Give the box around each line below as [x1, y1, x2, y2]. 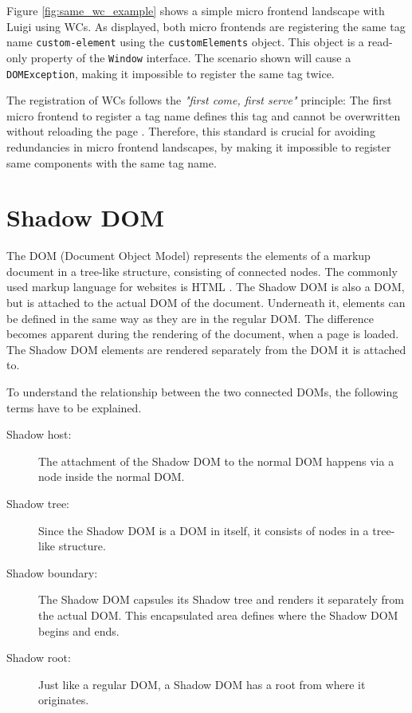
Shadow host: [6, 426, 72, 443]
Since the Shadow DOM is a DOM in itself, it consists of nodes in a [38, 522, 369, 538]
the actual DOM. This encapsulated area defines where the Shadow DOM [38, 606, 398, 623]
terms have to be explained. [6, 399, 142, 416]
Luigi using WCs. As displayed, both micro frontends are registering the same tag [6, 18, 406, 34]
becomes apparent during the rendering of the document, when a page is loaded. [6, 325, 399, 342]
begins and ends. [38, 622, 120, 639]
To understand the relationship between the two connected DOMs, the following [6, 384, 398, 400]
